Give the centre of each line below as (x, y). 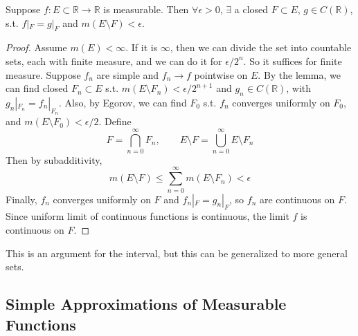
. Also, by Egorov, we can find (123, 102)
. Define (115, 121)
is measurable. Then (146, 9)
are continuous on (297, 199)
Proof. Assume (36, 47)
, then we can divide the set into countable (261, 47)
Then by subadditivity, (54, 159)
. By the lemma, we (299, 74)
